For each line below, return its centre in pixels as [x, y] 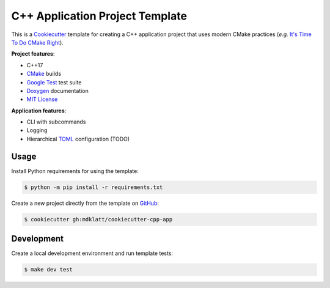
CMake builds [44, 74]
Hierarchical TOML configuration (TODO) [78, 139]
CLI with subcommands [56, 122]
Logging [37, 130]
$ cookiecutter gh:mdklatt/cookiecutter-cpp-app [98, 219]
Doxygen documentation [57, 90]
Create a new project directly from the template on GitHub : [85, 203]
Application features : [39, 111]
